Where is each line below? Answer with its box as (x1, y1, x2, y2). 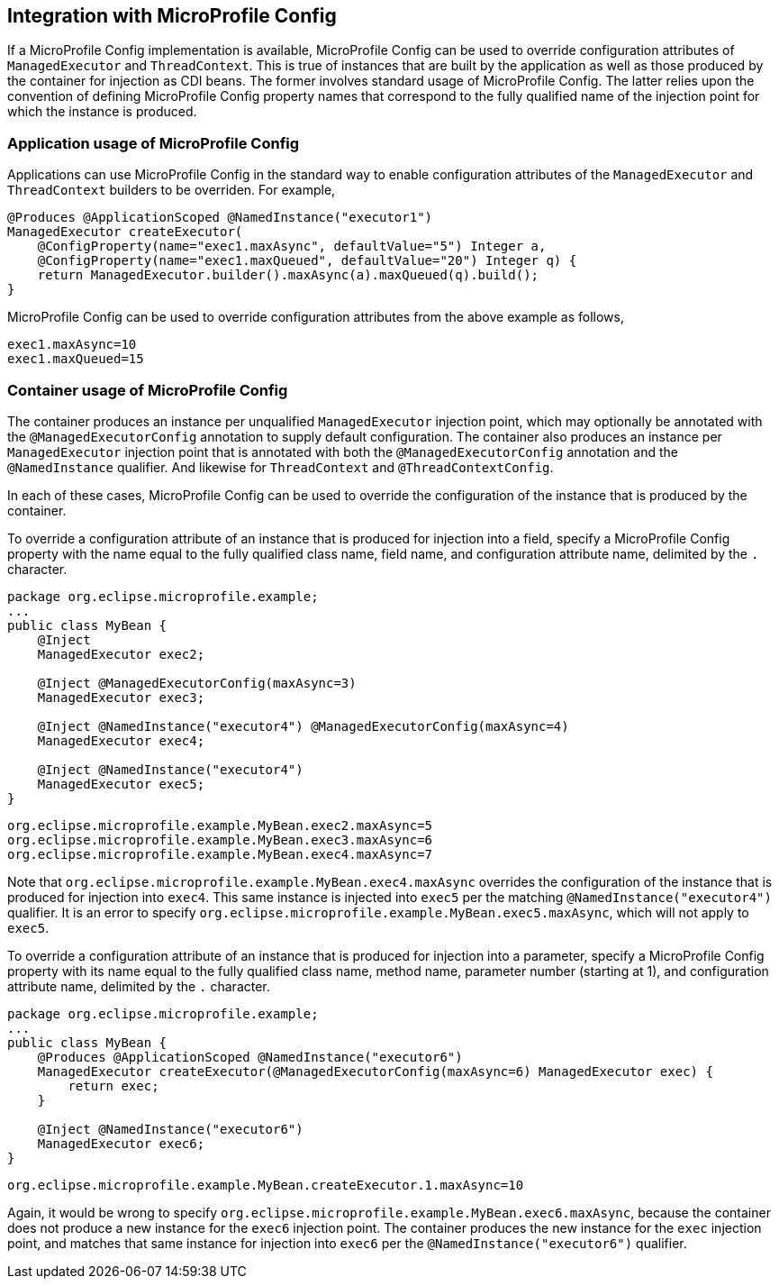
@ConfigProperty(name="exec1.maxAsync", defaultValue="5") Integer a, (37, 239, 547, 254)
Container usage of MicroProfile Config (7, 380, 288, 399)
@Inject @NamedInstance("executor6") (37, 1121, 303, 1136)
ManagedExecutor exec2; (37, 646, 205, 661)
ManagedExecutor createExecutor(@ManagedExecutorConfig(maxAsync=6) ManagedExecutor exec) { (37, 1063, 713, 1079)
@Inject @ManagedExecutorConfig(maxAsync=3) (37, 675, 357, 690)
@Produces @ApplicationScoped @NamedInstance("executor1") (7, 210, 433, 225)
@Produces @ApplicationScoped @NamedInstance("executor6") (37, 1049, 463, 1064)
